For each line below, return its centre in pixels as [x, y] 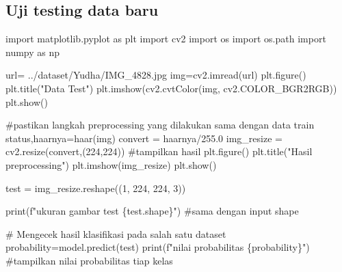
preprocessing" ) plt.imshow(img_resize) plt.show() [111, 164]
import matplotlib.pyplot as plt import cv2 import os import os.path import [166, 39]
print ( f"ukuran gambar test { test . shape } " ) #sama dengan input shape [152, 211]
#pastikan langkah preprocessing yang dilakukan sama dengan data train [160, 125]
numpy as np [33, 52]
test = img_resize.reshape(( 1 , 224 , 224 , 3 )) [96, 188]
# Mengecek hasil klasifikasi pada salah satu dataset [116, 233]
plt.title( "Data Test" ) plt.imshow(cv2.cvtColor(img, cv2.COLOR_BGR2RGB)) [171, 88]
